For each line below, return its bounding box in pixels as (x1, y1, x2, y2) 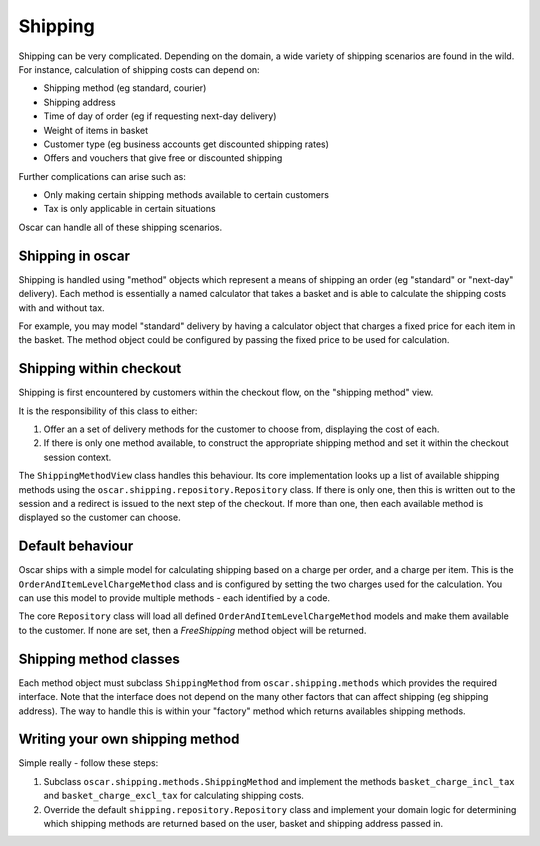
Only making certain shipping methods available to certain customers (43, 189, 330, 201)
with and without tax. (18, 301, 105, 314)
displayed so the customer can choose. (18, 511, 181, 524)
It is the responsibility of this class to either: (18, 405, 198, 417)
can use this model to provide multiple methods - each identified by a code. (18, 592, 330, 604)
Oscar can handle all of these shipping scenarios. (18, 221, 223, 233)
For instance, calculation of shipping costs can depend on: (18, 63, 260, 75)
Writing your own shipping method (18, 731, 240, 748)
